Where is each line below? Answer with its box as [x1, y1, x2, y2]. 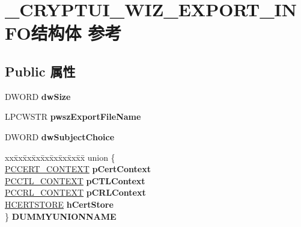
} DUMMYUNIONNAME [5, 210, 117, 222]
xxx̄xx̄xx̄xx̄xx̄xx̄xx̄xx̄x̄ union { [5, 151, 115, 163]
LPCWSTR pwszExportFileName [5, 110, 141, 123]
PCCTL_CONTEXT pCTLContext [5, 174, 145, 187]
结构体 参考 [31, 20, 122, 45]
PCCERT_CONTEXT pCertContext [5, 163, 151, 175]
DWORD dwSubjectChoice [5, 130, 115, 143]
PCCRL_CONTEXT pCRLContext [5, 186, 146, 199]
